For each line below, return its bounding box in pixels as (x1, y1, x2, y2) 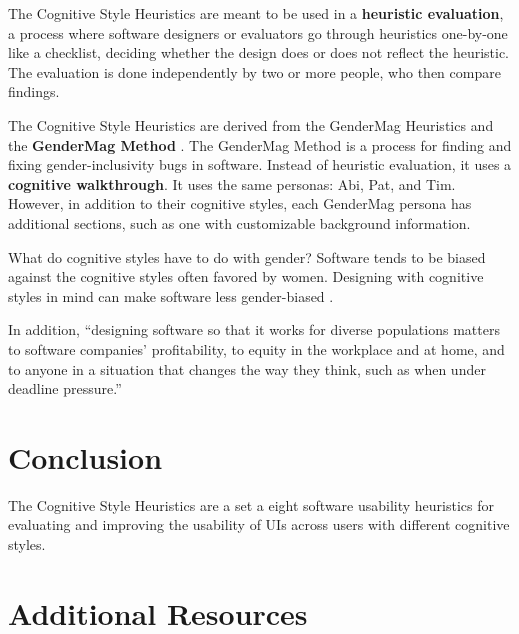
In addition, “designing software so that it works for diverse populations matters (8, 319, 500, 340)
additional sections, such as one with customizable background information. (8, 212, 471, 233)
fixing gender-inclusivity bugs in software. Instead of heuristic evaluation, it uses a (8, 154, 512, 175)
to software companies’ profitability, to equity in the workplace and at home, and (8, 338, 505, 359)
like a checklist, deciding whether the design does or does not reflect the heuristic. (8, 42, 510, 63)
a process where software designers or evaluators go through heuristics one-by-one (8, 22, 508, 43)
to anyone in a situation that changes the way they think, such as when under (8, 358, 486, 379)
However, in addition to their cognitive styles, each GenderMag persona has (8, 193, 472, 214)
